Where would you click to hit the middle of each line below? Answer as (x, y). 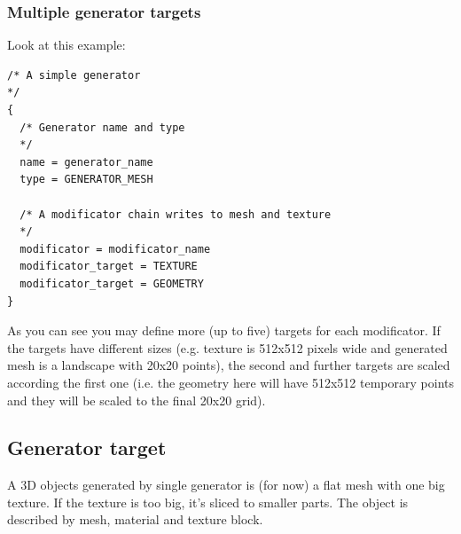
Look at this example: (66, 45)
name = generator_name (86, 162)
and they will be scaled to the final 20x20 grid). (137, 400)
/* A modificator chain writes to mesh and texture (176, 214)
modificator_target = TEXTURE (109, 267)
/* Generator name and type (102, 127)
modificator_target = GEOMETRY (112, 283)
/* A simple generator (74, 75)
